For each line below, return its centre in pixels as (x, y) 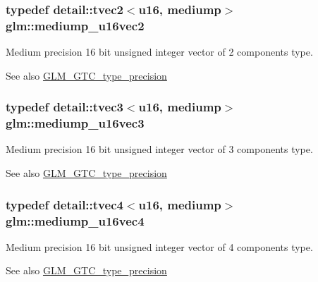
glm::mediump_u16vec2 (75, 25)
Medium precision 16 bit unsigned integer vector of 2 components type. (159, 52)
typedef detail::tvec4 (65, 204)
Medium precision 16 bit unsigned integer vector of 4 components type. (159, 246)
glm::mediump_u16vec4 (75, 220)
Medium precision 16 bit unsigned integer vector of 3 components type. (159, 149)
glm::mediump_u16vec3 (75, 123)
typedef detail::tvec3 (65, 107)
